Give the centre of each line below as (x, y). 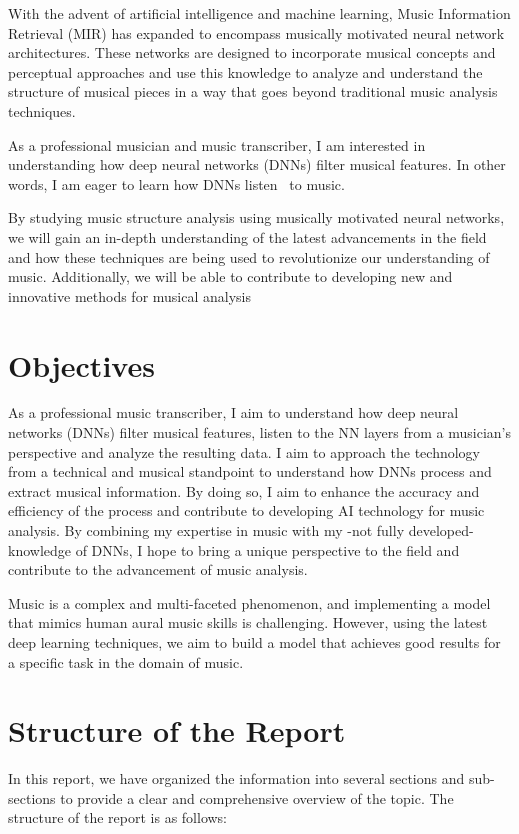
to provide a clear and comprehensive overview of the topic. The (257, 797)
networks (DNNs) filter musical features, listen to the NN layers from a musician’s (260, 432)
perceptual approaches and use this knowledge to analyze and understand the (245, 71)
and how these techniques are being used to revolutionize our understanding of (249, 256)
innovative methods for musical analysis (130, 295)
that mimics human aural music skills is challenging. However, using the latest (248, 622)
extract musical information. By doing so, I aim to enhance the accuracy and (244, 490)
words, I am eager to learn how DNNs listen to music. (176, 183)
